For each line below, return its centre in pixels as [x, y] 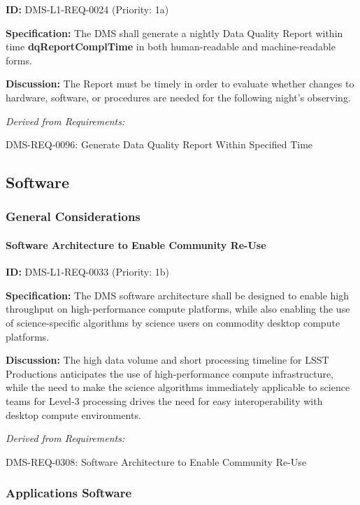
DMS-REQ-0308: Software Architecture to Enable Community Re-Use [156, 461]
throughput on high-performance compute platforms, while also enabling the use [178, 309]
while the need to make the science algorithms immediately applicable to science [178, 387]
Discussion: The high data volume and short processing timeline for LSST [167, 360]
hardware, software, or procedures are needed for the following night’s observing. [178, 97]
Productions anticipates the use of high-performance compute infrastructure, [170, 373]
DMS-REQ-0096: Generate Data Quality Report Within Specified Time [159, 144]
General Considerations [73, 216]
